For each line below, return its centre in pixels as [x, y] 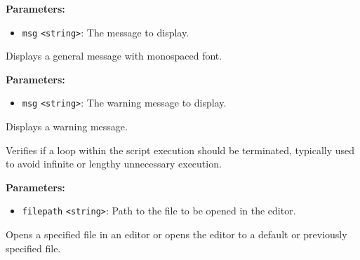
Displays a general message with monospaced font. [114, 56]
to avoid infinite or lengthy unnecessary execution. [114, 164]
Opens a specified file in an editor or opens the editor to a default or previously [176, 234]
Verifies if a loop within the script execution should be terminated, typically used [180, 150]
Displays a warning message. [67, 126]
